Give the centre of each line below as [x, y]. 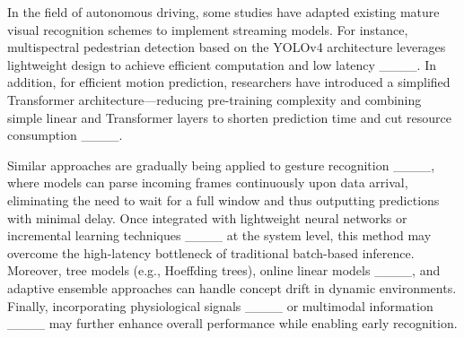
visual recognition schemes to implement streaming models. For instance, [208, 29]
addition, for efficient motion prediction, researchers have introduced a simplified [229, 82]
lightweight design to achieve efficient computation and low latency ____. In [222, 64]
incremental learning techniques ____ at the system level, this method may [219, 235]
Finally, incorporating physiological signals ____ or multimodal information [220, 305]
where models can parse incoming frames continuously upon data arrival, [208, 182]
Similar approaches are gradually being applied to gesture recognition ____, [221, 165]
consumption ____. [65, 135]
